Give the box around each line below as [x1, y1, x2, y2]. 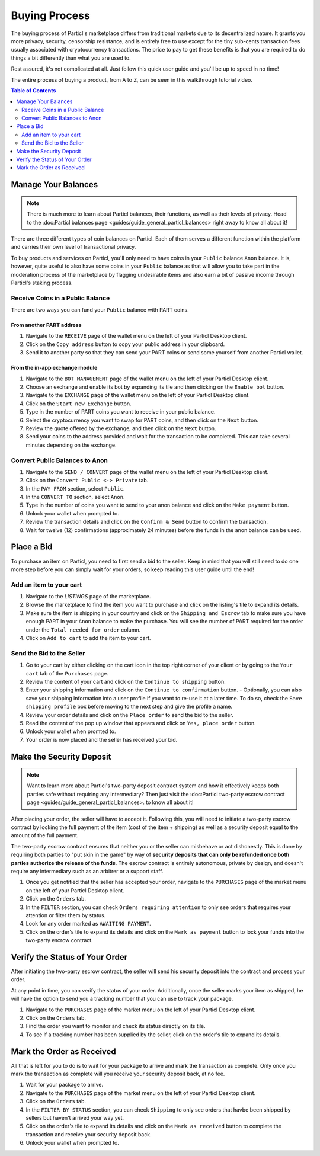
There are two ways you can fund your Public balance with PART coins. [11, 306, 189, 313]
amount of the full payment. [11, 832, 79, 839]
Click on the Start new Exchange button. [25, 400, 132, 407]
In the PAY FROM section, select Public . [25, 485, 125, 492]
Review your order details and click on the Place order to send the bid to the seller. [25, 711, 233, 718]
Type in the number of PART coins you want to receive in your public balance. [25, 408, 216, 415]
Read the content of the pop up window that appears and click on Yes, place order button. [25, 719, 256, 726]
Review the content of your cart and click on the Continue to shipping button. [25, 678, 226, 685]
